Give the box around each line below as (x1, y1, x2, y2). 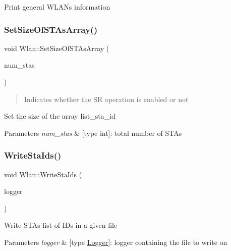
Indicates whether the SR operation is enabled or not (24, 93, 189, 104)
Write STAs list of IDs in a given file (4, 220, 118, 230)
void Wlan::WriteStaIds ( (4, 169, 82, 179)
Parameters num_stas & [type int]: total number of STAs (4, 127, 182, 138)
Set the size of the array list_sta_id (4, 111, 115, 121)
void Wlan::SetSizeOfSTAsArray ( (4, 42, 109, 53)
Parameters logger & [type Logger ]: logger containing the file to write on (4, 236, 227, 247)
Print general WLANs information (4, 2, 110, 12)
